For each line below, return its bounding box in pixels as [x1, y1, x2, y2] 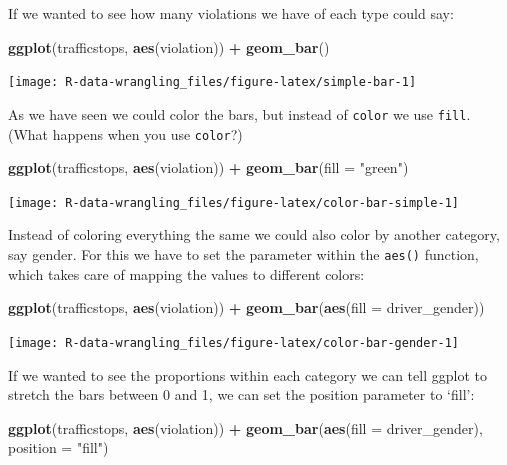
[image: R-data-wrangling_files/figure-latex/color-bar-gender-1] [8, 335, 460, 350]
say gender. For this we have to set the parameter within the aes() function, [8, 244, 479, 264]
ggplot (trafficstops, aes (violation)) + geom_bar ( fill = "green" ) [8, 157, 409, 178]
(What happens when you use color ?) [8, 123, 243, 144]
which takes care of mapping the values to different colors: [8, 263, 365, 284]
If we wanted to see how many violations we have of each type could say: [8, 3, 454, 23]
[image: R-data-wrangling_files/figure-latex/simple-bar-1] [8, 75, 417, 90]
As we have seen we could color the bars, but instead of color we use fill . [8, 103, 471, 124]
